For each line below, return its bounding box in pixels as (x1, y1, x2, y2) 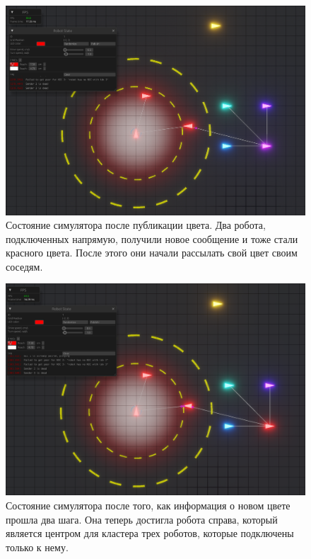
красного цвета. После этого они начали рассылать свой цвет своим (6, 245, 298, 260)
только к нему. (6, 539, 69, 554)
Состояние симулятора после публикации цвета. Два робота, (6, 218, 266, 232)
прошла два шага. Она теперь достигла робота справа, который (6, 512, 278, 526)
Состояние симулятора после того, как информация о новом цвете (6, 498, 291, 513)
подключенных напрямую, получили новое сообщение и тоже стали (6, 231, 298, 246)
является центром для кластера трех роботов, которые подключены (6, 526, 294, 541)
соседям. (6, 259, 43, 273)
